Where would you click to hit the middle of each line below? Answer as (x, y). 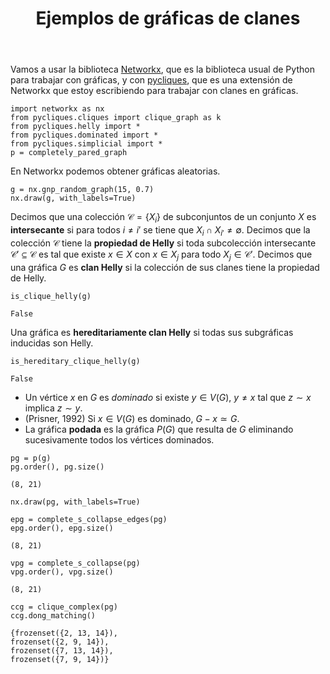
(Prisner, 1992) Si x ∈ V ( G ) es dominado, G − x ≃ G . (132, 418)
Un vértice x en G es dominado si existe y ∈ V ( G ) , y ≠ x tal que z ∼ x (168, 397)
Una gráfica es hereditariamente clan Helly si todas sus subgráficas (152, 332)
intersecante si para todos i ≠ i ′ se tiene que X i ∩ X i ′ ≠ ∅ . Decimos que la (160, 230)
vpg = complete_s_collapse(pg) (75, 563)
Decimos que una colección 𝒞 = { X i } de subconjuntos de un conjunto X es (163, 218)
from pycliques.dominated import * (84, 135)
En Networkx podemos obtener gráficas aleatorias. (115, 171)
